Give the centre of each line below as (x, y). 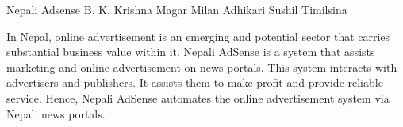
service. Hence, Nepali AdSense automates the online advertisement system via (198, 97)
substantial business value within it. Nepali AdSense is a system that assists (191, 52)
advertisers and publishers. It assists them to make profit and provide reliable (195, 82)
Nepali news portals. (56, 113)
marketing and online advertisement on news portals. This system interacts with (202, 67)
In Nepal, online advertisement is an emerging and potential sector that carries (198, 36)
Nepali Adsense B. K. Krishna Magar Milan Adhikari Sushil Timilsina (177, 9)
